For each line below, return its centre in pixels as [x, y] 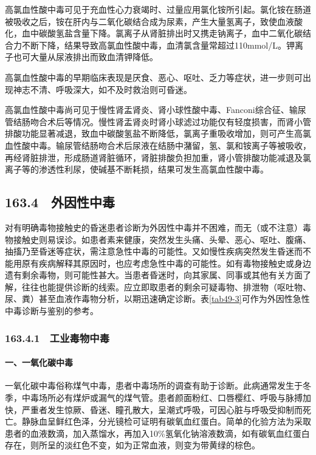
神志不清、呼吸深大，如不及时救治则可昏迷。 [102, 89]
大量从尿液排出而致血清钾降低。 [94, 57]
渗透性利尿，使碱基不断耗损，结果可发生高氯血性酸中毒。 [153, 169]
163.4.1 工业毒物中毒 [57, 337]
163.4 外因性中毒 [60, 202]
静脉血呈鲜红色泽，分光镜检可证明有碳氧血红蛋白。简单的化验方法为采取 [166, 421]
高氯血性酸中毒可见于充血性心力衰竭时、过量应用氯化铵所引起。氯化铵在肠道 [158, 9]
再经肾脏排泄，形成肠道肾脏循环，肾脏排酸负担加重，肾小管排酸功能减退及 [154, 157]
